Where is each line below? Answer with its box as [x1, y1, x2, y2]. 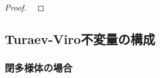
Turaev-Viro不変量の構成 [5, 29, 155, 48]
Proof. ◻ [5, 1, 45, 13]
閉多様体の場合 [5, 60, 73, 75]
